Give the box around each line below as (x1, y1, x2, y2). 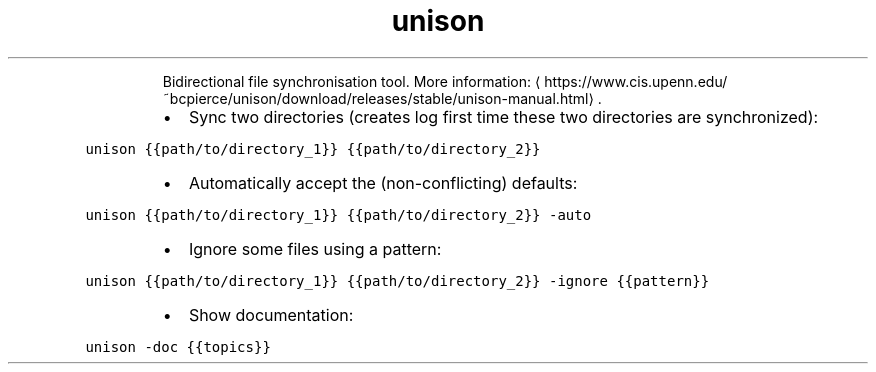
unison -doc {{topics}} (85, 338, 271, 355)
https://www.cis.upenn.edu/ (544, 72, 728, 90)
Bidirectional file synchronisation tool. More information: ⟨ (162, 72, 541, 90)
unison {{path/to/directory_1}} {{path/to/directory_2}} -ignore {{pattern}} (85, 272, 710, 289)
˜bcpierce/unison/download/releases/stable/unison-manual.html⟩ (162, 89, 594, 107)
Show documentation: (188, 304, 354, 325)
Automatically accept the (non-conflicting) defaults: (188, 172, 578, 193)
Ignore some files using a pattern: (188, 238, 442, 259)
